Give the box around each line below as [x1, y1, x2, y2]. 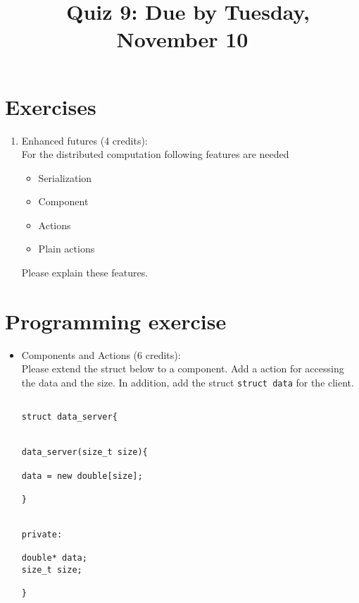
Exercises [5, 92, 96, 121]
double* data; [21, 553, 87, 564]
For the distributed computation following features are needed [21, 147, 289, 162]
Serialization [38, 170, 92, 185]
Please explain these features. [21, 265, 149, 280]
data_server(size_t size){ [21, 447, 148, 458]
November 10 [116, 25, 248, 54]
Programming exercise [5, 306, 227, 335]
